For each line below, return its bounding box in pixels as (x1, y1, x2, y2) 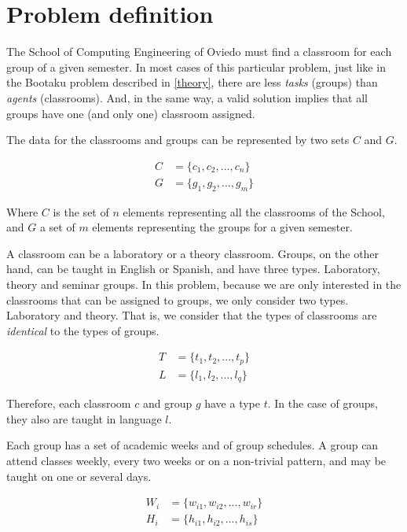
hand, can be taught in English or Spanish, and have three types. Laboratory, (6, 260, 380, 277)
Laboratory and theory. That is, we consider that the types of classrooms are (6, 307, 377, 323)
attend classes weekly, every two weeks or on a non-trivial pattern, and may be (6, 453, 387, 469)
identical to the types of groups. (6, 322, 159, 338)
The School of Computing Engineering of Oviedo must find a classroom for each (6, 43, 392, 60)
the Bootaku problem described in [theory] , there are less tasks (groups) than (6, 74, 378, 91)
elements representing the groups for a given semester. (92, 219, 353, 235)
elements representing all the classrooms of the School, (123, 203, 385, 220)
